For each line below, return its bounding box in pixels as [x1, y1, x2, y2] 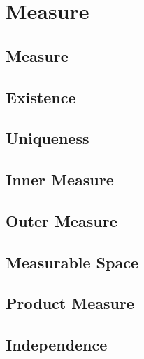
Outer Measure [6, 209, 117, 231]
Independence [6, 334, 108, 355]
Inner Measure [6, 169, 114, 190]
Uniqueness [6, 127, 89, 149]
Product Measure [6, 292, 134, 314]
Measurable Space [6, 251, 138, 273]
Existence [6, 86, 76, 107]
